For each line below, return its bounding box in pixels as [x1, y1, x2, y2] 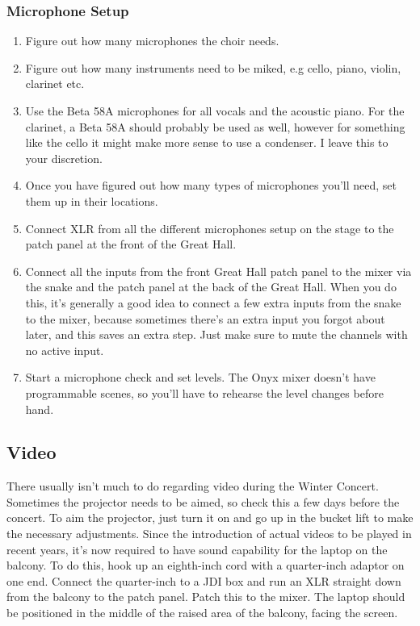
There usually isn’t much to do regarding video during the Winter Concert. [6, 478, 379, 495]
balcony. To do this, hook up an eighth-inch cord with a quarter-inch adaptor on [6, 557, 405, 574]
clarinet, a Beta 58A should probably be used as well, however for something [25, 118, 405, 135]
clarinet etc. [25, 75, 85, 92]
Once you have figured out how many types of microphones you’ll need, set [25, 177, 397, 194]
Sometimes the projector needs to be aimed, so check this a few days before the [6, 493, 400, 510]
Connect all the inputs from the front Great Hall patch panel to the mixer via [25, 262, 412, 279]
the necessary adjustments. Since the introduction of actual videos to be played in [6, 525, 412, 542]
